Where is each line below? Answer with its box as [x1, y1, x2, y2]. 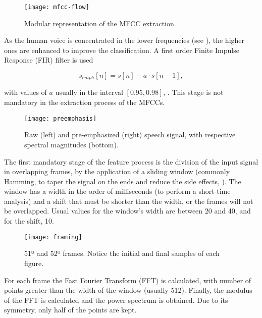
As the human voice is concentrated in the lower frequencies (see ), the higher [4, 35, 245, 45]
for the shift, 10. [4, 216, 54, 226]
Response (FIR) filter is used [4, 55, 93, 65]
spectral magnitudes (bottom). [24, 139, 119, 149]
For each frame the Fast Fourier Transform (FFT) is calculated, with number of [4, 275, 251, 285]
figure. [24, 257, 44, 268]
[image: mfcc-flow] [24, 4, 89, 11]
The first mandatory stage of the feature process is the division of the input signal [4, 156, 258, 167]
